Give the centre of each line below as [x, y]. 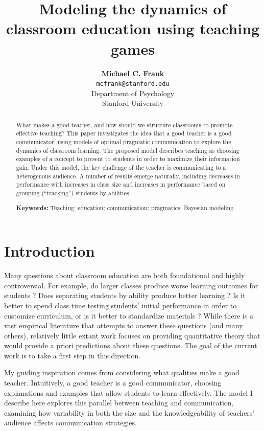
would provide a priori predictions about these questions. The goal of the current [131, 345]
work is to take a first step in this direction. [73, 355]
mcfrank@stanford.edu [133, 84]
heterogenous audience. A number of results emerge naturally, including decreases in [128, 176]
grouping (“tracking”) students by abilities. [73, 192]
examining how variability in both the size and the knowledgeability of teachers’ [129, 412]
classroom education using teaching [133, 28]
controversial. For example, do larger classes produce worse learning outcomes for [131, 285]
